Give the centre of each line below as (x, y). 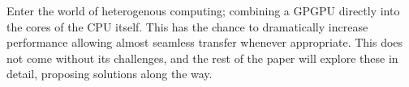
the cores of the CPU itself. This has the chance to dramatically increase (187, 26)
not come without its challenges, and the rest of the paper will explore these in (202, 58)
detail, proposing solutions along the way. (110, 74)
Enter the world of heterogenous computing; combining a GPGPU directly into (203, 10)
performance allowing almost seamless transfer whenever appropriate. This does (205, 42)
